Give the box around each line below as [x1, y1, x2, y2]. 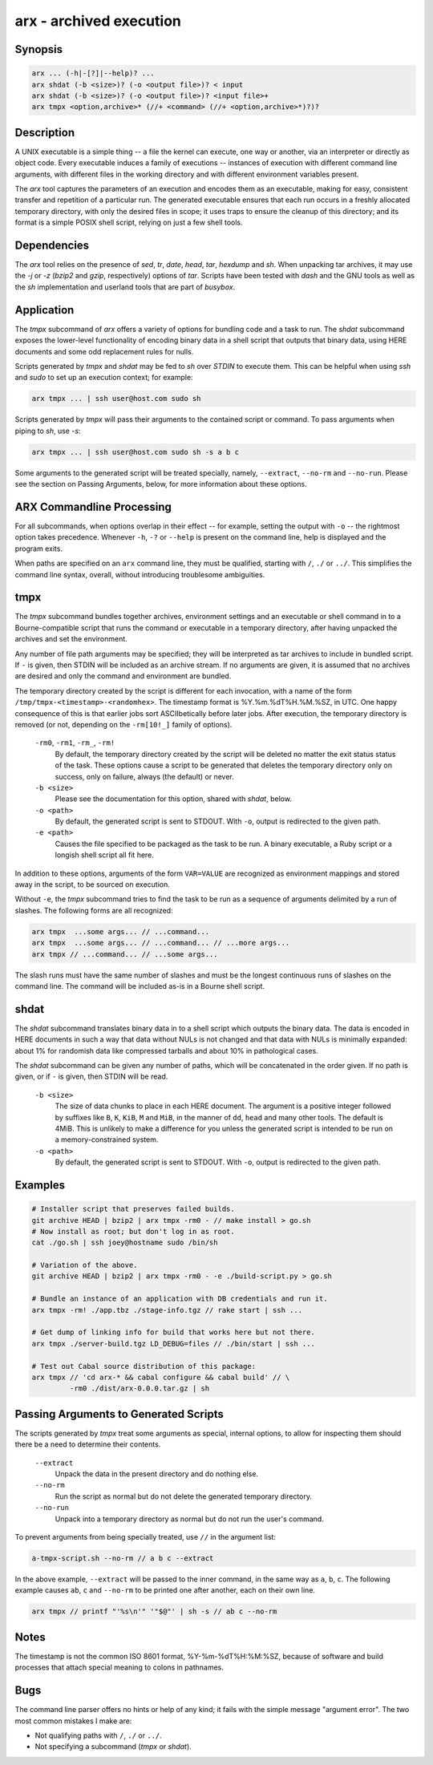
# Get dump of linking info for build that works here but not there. [31, 1328, 316, 1337]
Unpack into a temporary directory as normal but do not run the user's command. [55, 1514, 324, 1524]
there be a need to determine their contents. [14, 1439, 161, 1449]
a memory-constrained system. [55, 1135, 159, 1144]
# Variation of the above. [31, 1261, 138, 1270]
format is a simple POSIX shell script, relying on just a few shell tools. [14, 217, 244, 228]
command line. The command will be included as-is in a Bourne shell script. [14, 981, 265, 990]
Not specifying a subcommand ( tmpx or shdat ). [34, 1742, 192, 1751]
